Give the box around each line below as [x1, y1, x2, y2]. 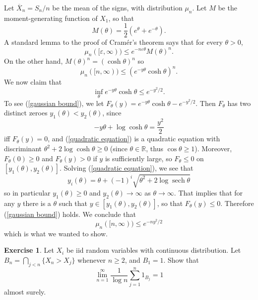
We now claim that [4, 77, 62, 87]
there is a [22, 198, 51, 208]
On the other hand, [4, 56, 63, 66]
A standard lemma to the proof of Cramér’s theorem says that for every [4, 37, 223, 47]
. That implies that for [174, 187, 243, 198]
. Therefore [220, 198, 254, 208]
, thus [146, 143, 163, 153]
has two [227, 98, 251, 108]
